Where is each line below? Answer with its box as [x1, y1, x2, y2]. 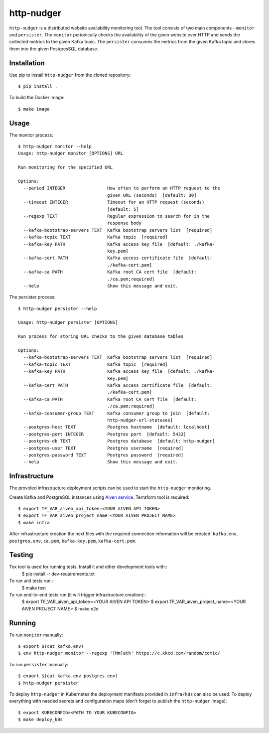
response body [107, 220, 142, 226]
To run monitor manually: [9, 632, 63, 638]
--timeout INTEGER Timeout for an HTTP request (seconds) [23, 199, 205, 205]
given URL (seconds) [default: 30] [107, 192, 197, 198]
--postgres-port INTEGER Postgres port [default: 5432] [23, 431, 186, 437]
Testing [9, 551, 33, 559]
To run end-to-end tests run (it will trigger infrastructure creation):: [9, 592, 146, 597]
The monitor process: [9, 132, 53, 138]
